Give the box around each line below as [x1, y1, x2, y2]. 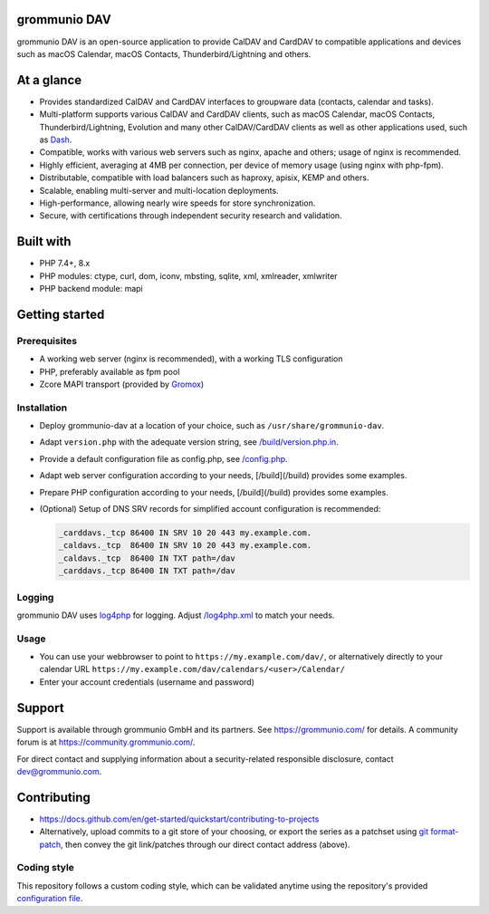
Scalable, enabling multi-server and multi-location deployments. [39, 185, 280, 196]
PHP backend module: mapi [39, 284, 144, 294]
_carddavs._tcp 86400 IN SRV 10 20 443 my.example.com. [58, 528, 312, 538]
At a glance [16, 72, 82, 88]
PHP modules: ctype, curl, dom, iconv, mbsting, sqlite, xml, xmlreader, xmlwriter [39, 270, 339, 281]
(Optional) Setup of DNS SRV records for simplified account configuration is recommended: [39, 504, 381, 515]
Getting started [16, 306, 105, 322]
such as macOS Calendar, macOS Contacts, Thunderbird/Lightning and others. [16, 48, 312, 59]
